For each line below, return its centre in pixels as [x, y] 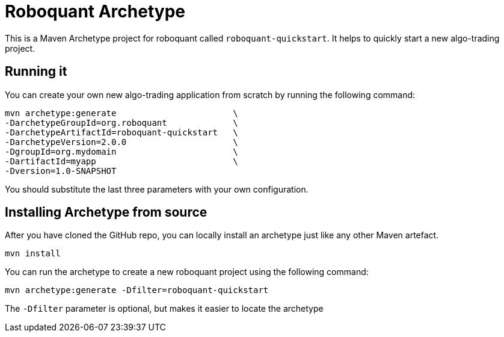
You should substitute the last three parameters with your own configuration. [157, 189]
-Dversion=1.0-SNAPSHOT [61, 171]
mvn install [33, 254]
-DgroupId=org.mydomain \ [121, 151]
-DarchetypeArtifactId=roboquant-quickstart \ [121, 132]
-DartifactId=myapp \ [121, 161]
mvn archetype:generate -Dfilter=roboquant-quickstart [137, 290]
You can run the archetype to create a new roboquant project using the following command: [187, 272]
